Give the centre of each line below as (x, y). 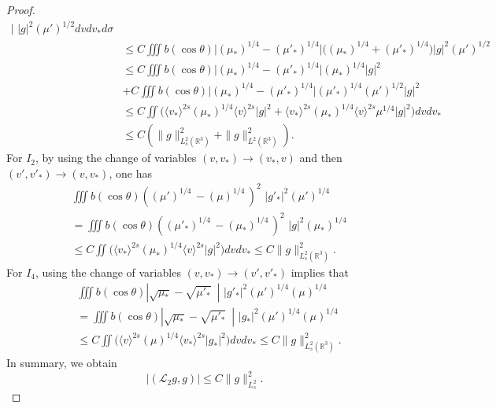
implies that (320, 272)
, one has (130, 173)
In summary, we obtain (62, 362)
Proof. (21, 9)
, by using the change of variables (116, 158)
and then (321, 158)
